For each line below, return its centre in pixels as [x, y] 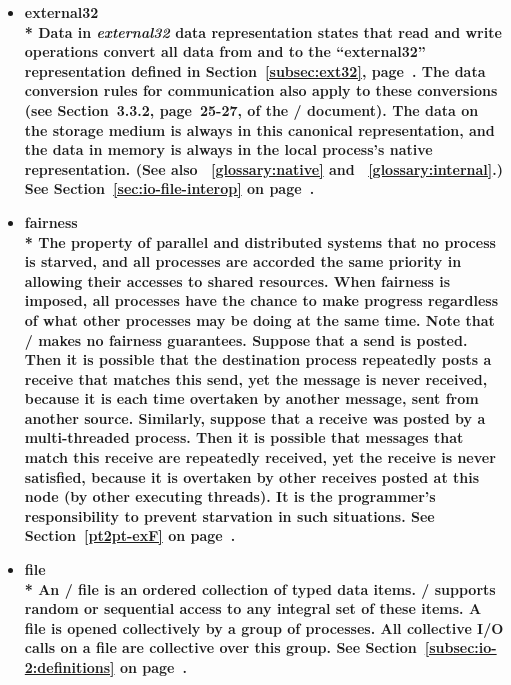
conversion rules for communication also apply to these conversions [261, 90]
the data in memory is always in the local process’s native [228, 149]
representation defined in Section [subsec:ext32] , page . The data [255, 70]
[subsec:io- [460, 647]
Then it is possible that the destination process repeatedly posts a [258, 359]
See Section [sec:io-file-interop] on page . [169, 188]
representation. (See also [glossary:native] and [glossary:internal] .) [263, 168]
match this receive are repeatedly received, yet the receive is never [260, 457]
